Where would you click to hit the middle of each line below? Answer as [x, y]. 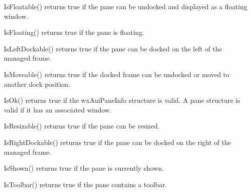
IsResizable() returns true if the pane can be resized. [82, 126]
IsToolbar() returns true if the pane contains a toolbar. [86, 184]
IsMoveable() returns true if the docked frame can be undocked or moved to [117, 74]
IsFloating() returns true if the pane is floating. [74, 32]
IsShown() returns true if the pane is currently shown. [84, 168]
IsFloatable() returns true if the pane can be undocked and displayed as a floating [125, 6]
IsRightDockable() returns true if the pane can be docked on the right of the [118, 142]
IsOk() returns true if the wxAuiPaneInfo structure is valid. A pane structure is [122, 100]
